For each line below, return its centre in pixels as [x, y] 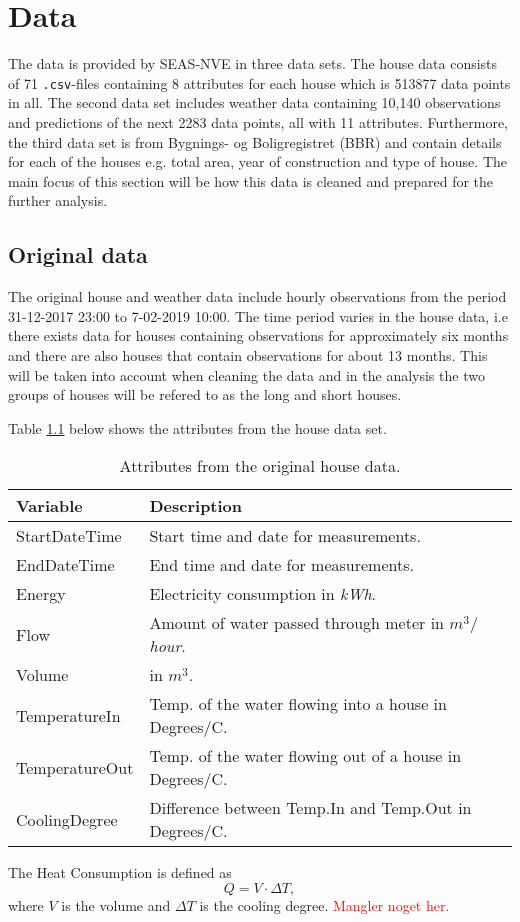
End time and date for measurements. [281, 565]
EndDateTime [65, 565]
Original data [78, 254]
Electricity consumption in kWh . [263, 594]
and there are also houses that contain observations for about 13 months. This [248, 354]
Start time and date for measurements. [285, 536]
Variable [49, 506]
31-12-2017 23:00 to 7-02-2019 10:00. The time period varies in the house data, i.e [258, 315]
